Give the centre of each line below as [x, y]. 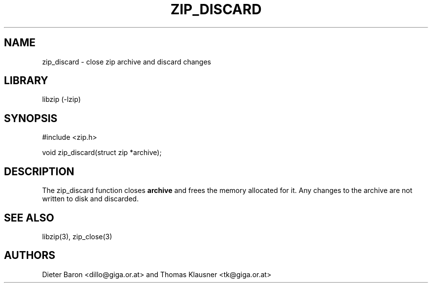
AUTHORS [30, 255]
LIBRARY [26, 81]
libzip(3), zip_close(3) [77, 236]
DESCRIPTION [39, 171]
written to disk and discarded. [90, 199]
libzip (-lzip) [61, 99]
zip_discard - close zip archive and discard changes [126, 62]
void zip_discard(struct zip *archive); [102, 153]
